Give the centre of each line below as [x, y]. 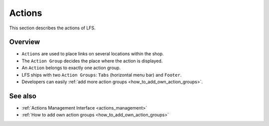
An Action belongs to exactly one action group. [71, 68]
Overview [25, 42]
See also [23, 96]
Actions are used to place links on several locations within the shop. [93, 54]
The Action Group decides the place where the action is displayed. [92, 61]
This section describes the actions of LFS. [52, 28]
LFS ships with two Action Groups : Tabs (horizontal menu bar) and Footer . [102, 75]
